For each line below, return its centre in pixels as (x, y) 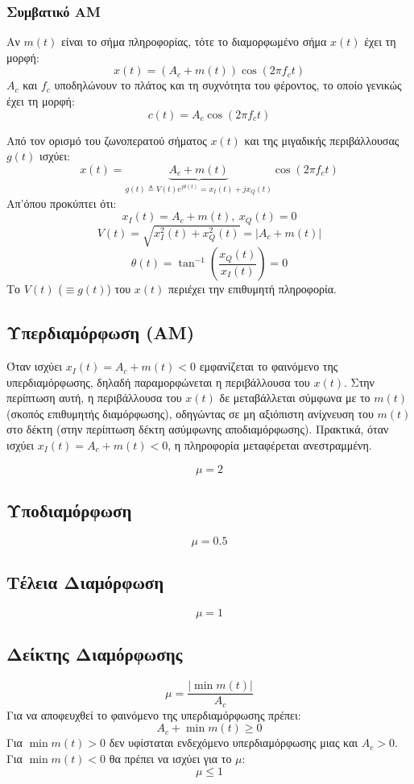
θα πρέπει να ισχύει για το (170, 758)
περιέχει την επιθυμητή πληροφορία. (253, 289)
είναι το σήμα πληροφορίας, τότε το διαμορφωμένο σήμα (194, 41)
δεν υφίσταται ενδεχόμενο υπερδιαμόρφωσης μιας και (234, 743)
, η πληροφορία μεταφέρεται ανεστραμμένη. (270, 445)
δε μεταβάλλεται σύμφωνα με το (295, 398)
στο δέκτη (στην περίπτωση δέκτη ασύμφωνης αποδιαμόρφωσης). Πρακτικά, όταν (198, 429)
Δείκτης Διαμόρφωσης (95, 654)
